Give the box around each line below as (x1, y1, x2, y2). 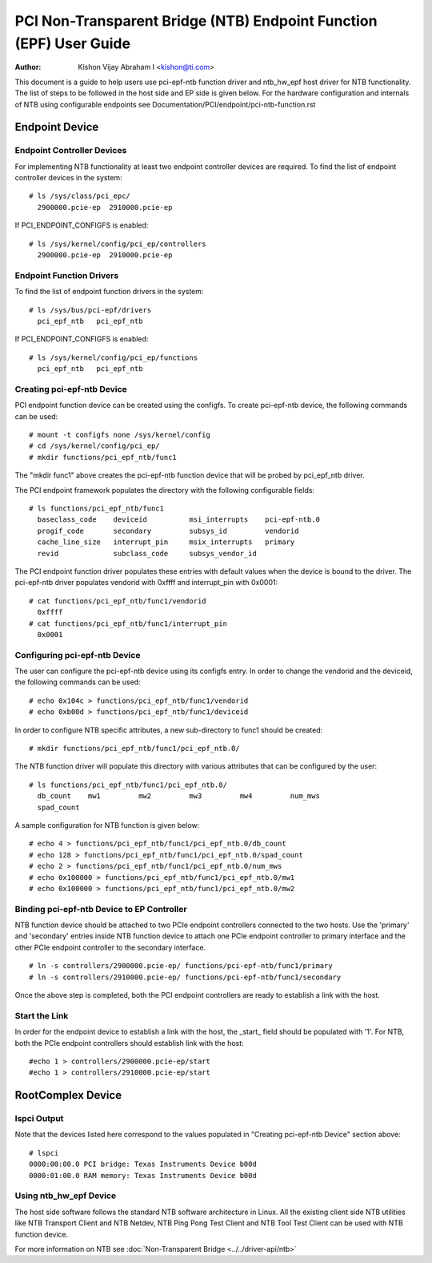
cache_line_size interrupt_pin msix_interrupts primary (37, 538, 295, 547)
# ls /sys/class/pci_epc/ (29, 192, 131, 200)
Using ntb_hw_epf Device (14, 1190, 117, 1201)
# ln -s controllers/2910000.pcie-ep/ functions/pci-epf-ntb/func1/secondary (29, 972, 342, 982)
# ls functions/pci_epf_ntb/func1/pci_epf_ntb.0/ (29, 780, 228, 789)
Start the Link (14, 1010, 69, 1021)
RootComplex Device (14, 1088, 122, 1102)
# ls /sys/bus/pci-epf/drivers (29, 305, 152, 314)
